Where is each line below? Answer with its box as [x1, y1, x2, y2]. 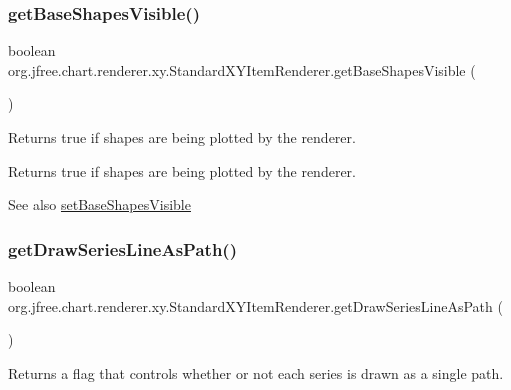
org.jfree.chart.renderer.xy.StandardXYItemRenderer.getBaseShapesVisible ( [8, 59, 476, 80]
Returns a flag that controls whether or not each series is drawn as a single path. [8, 362, 504, 383]
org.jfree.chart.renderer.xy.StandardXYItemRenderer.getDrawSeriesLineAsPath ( [8, 295, 503, 316]
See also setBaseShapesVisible [8, 194, 191, 215]
